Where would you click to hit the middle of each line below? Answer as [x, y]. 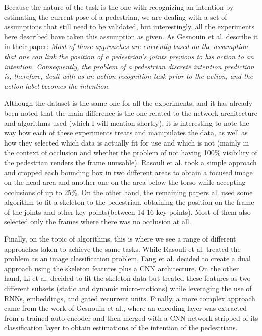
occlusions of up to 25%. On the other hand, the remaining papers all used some [128, 192]
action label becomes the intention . [57, 86]
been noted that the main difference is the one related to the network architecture [131, 112]
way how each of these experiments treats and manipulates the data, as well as [126, 133]
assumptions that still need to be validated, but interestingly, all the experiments [129, 27]
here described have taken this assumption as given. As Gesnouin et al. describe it [131, 36]
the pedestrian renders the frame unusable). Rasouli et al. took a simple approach [130, 162]
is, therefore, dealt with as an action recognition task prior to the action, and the [129, 76]
